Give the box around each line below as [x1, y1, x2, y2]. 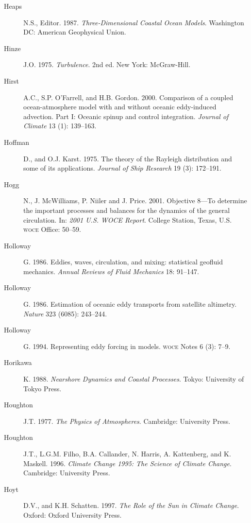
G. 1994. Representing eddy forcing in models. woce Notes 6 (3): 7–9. [23, 341, 231, 351]
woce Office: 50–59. [23, 224, 81, 234]
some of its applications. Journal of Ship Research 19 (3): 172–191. [23, 163, 221, 173]
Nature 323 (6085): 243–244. [23, 308, 107, 318]
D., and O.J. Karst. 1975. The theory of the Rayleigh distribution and [23, 153, 232, 163]
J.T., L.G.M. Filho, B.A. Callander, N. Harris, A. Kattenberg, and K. [23, 449, 231, 458]
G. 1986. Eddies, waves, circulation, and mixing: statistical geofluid [23, 257, 223, 267]
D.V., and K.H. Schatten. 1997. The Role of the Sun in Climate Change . [23, 500, 239, 510]
